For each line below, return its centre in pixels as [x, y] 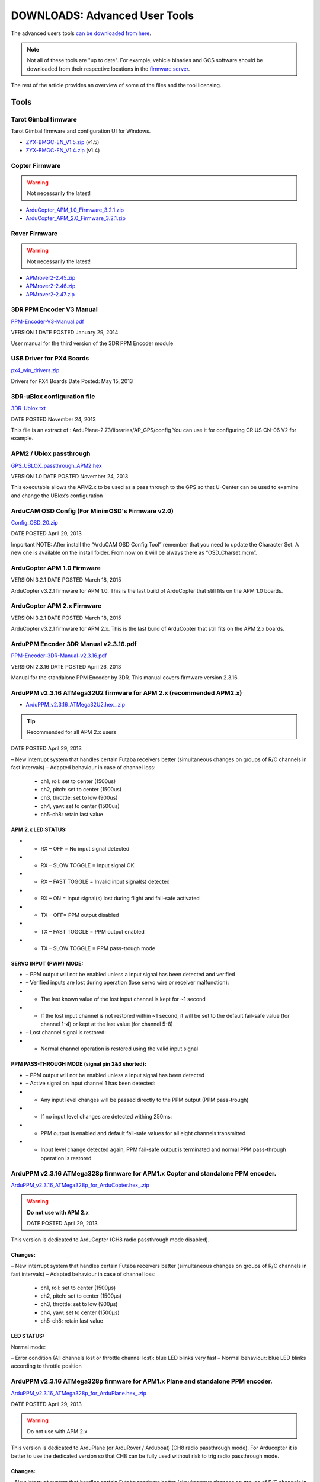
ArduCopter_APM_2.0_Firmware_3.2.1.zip [76, 218]
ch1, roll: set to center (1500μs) [78, 1288]
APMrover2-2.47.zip [50, 294]
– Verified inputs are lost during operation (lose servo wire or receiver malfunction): [127, 983]
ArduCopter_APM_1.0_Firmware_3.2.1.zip [75, 210]
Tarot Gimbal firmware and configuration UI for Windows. [81, 131]
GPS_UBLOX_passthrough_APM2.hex [56, 465]
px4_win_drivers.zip [35, 370]
